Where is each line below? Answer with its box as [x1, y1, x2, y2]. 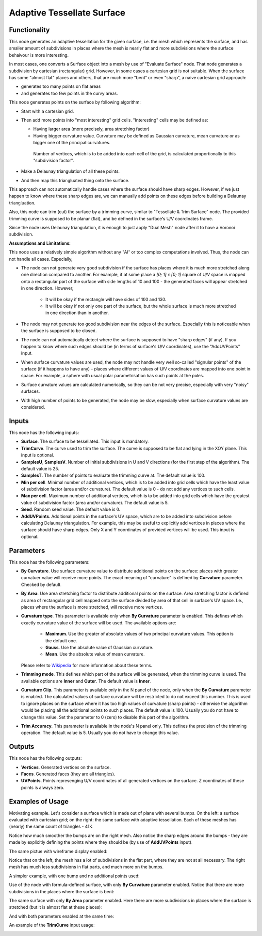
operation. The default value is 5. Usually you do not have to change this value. [21, 730, 179, 735]
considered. [21, 404, 45, 410]
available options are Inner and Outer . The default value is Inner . [21, 678, 151, 684]
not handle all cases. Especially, [9, 256, 73, 262]
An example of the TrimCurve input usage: [9, 922, 95, 928]
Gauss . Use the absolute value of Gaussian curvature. [45, 645, 154, 650]
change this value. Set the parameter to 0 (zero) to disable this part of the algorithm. [21, 714, 190, 720]
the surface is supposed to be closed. [21, 328, 97, 334]
